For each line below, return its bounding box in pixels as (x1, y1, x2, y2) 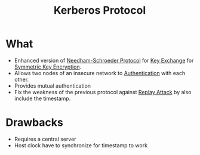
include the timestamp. (14, 95, 71, 102)
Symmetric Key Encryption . (14, 63, 82, 70)
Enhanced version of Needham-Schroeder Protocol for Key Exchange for (14, 57, 194, 64)
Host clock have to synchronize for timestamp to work (14, 141, 147, 149)
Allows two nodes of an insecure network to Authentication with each (14, 69, 186, 76)
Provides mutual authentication (14, 82, 91, 89)
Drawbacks (5, 116, 63, 129)
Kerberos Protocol (53, 4, 146, 17)
